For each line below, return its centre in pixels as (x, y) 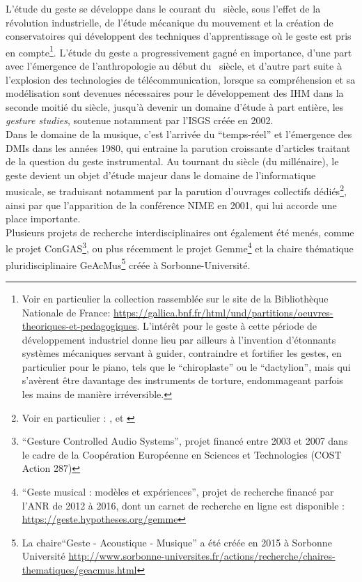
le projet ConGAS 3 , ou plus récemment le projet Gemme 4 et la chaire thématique (180, 247)
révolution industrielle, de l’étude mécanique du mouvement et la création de (170, 22)
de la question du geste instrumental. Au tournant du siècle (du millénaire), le (172, 161)
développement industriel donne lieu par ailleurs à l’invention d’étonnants (179, 339)
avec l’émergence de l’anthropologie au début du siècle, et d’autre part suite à (174, 66)
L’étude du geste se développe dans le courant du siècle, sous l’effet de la (163, 8)
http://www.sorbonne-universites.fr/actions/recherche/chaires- (202, 556)
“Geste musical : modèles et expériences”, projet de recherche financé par (178, 492)
